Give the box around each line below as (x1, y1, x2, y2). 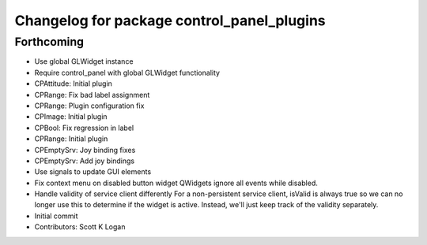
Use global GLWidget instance (34, 57, 134, 66)
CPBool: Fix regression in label (34, 123, 134, 132)
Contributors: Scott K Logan (34, 222, 126, 232)
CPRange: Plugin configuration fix (34, 101, 145, 110)
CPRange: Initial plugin (34, 134, 108, 143)
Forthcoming (14, 35, 85, 49)
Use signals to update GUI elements (34, 167, 152, 176)
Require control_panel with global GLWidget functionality (34, 68, 221, 77)
